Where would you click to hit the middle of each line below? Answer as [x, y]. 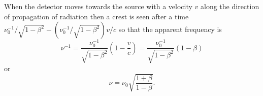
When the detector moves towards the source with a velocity [98, 6]
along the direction [230, 6]
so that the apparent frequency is [170, 29]
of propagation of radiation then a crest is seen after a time [96, 16]
